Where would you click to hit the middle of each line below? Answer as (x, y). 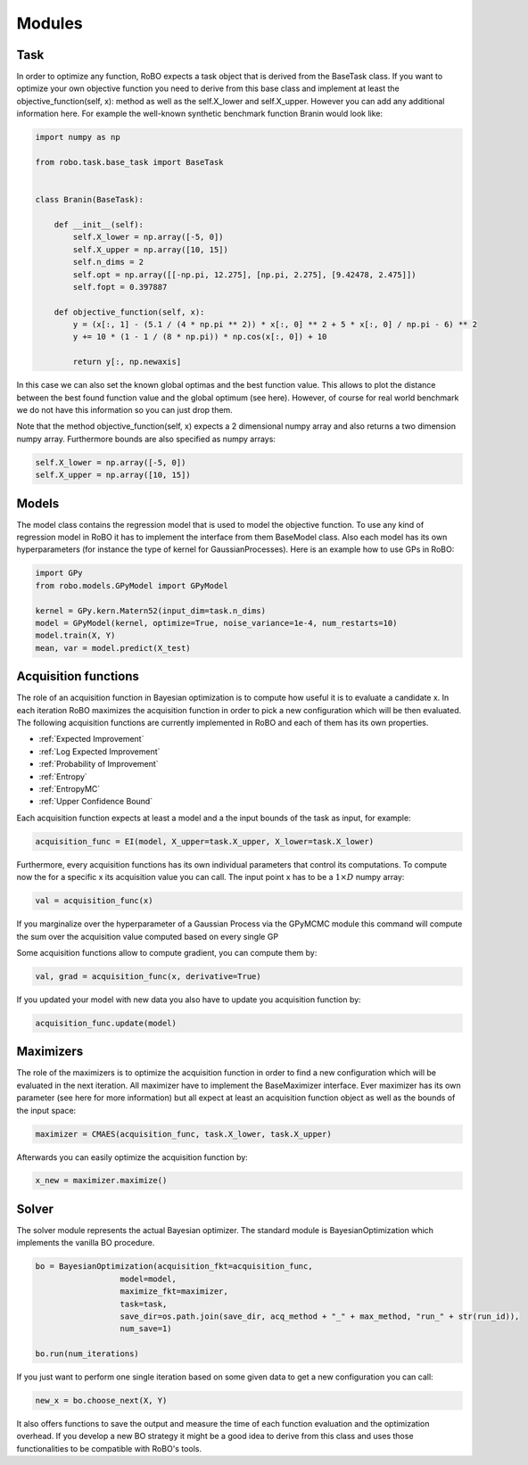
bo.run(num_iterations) (87, 1354)
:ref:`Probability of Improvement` (99, 764)
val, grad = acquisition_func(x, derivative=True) (148, 976)
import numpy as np (78, 137)
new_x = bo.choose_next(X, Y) (101, 1401)
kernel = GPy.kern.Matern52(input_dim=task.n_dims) (151, 610)
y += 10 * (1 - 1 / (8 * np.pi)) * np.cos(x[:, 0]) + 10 (200, 337)
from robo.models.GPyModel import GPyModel (132, 585)
